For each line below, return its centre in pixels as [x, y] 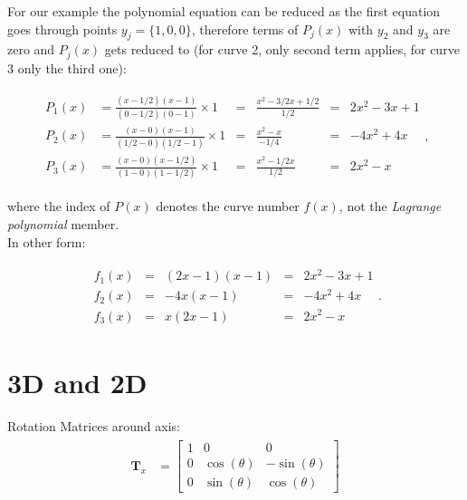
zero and [31, 49]
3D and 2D [77, 382]
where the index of [59, 206]
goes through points [62, 29]
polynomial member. [63, 224]
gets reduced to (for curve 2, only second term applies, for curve [282, 49]
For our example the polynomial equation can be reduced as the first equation [224, 11]
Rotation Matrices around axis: [94, 425]
